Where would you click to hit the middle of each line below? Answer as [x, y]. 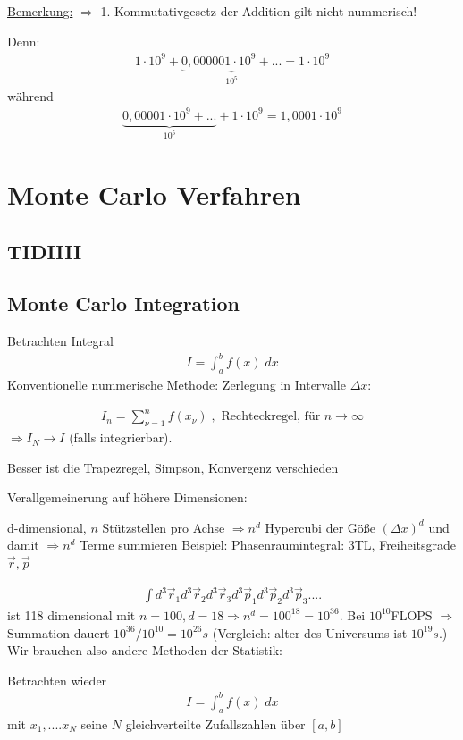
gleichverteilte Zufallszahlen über [215, 723]
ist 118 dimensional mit [72, 614]
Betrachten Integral [60, 341]
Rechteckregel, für [271, 417]
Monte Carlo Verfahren [154, 194]
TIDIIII [45, 251]
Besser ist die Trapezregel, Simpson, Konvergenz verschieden [173, 467]
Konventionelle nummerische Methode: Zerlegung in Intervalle [177, 385]
